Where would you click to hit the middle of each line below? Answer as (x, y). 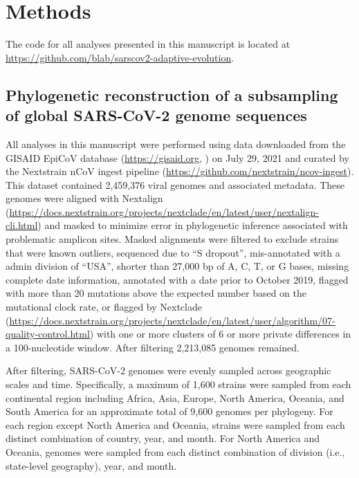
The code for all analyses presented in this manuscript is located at (148, 44)
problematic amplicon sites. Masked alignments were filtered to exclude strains (172, 239)
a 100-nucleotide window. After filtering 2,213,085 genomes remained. (153, 347)
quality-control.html (48, 334)
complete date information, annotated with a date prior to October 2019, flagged (177, 279)
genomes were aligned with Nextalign (84, 198)
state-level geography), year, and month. (91, 465)
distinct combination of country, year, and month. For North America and (163, 438)
